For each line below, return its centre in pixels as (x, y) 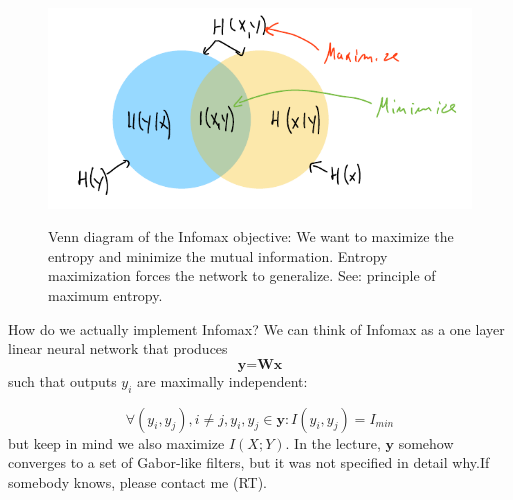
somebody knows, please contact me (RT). (137, 481)
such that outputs (62, 380)
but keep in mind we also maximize (116, 442)
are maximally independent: (222, 380)
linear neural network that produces (118, 348)
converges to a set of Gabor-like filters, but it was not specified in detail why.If (249, 462)
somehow (426, 442)
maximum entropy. (105, 294)
